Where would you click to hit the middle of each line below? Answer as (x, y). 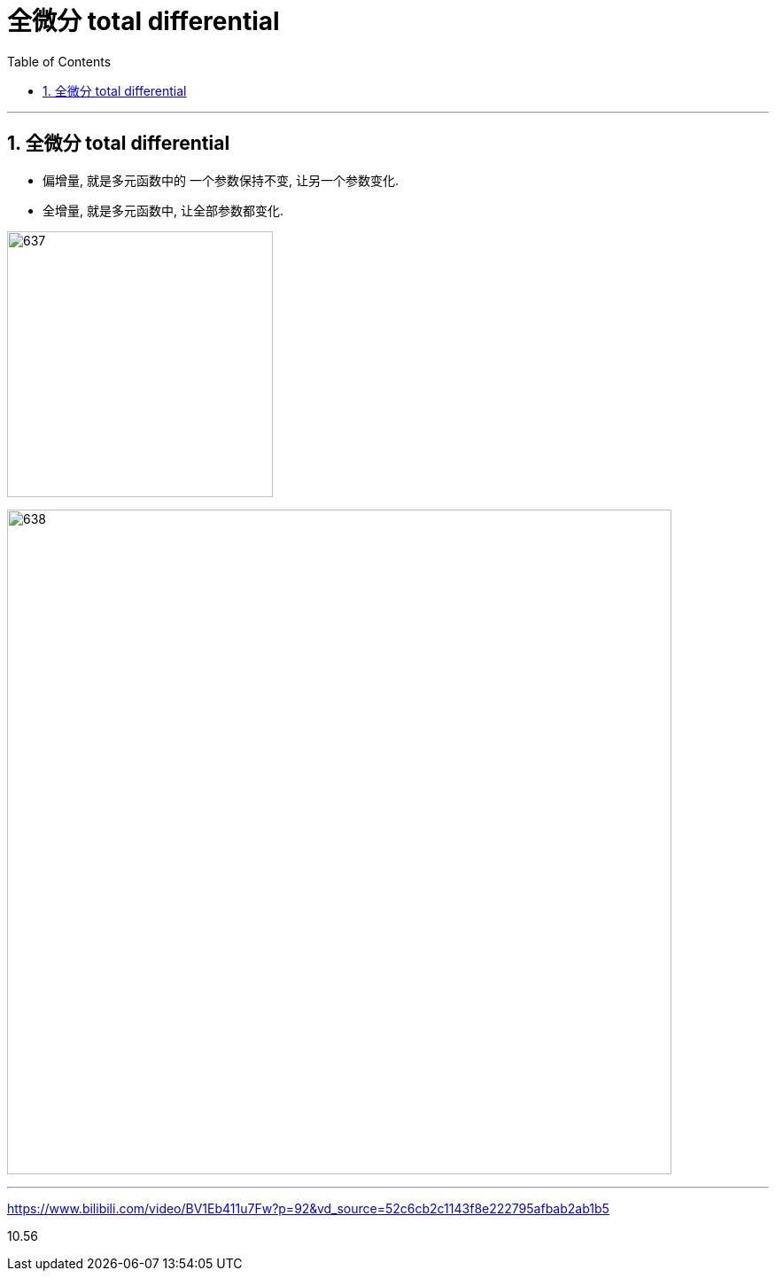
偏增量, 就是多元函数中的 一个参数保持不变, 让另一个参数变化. (221, 180)
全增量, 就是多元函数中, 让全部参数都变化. (163, 210)
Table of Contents (59, 61)
